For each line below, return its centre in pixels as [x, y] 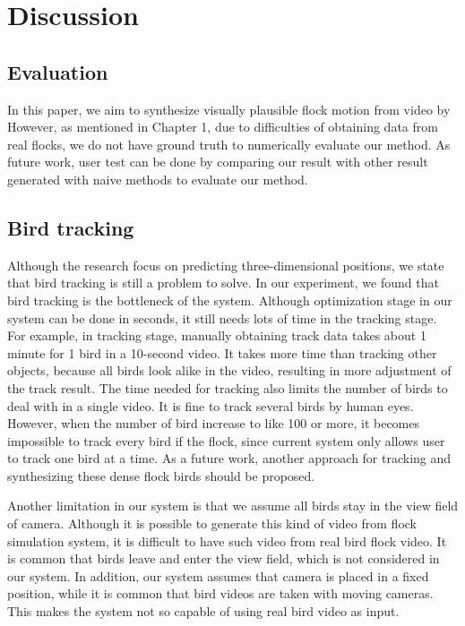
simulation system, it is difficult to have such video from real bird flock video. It [227, 540]
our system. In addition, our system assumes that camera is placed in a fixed [218, 575]
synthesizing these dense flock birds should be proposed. [161, 475]
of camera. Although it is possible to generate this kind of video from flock [212, 523]
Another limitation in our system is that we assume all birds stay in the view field [233, 506]
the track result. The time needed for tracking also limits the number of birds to [228, 387]
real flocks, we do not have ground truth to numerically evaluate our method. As [229, 144]
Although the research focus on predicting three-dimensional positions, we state [226, 265]
